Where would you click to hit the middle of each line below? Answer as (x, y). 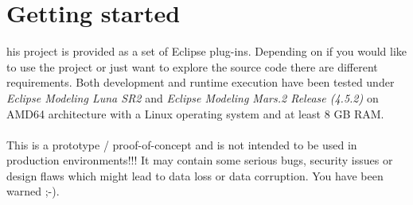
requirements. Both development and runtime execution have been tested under (201, 82)
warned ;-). (33, 191)
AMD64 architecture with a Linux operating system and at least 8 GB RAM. (195, 113)
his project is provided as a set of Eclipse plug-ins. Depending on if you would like (207, 51)
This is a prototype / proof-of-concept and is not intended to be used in (182, 144)
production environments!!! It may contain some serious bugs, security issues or (200, 160)
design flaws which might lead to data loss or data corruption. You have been (195, 175)
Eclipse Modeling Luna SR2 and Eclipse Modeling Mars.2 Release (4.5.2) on (193, 97)
